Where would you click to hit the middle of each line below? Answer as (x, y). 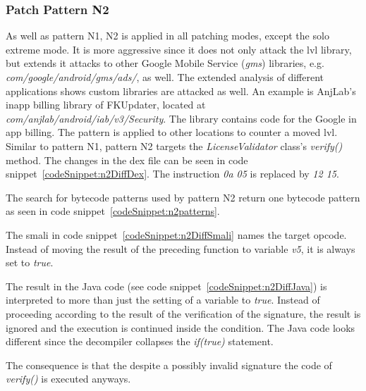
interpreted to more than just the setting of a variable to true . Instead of (163, 300)
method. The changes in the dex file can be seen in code (127, 160)
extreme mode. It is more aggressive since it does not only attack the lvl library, (179, 49)
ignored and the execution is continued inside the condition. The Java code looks (181, 327)
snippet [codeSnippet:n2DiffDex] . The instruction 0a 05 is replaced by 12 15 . (172, 174)
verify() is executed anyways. (68, 379)
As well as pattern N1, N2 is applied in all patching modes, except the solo (167, 36)
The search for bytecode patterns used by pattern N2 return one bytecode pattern (183, 197)
